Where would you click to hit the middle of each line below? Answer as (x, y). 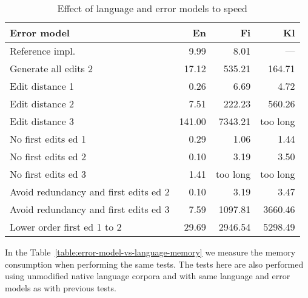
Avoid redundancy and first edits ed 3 (90, 209)
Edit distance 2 (42, 103)
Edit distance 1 (42, 86)
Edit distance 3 (42, 121)
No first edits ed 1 (48, 139)
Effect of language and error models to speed (152, 8)
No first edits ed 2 (48, 156)
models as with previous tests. (61, 287)
